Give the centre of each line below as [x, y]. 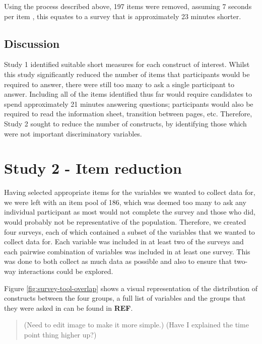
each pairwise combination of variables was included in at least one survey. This [127, 251]
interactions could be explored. [66, 271]
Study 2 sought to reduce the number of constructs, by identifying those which [125, 123]
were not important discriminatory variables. [73, 133]
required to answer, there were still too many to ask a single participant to [119, 84]
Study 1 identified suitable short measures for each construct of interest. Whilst [127, 64]
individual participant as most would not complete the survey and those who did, [130, 212]
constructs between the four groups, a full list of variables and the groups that [125, 298]
